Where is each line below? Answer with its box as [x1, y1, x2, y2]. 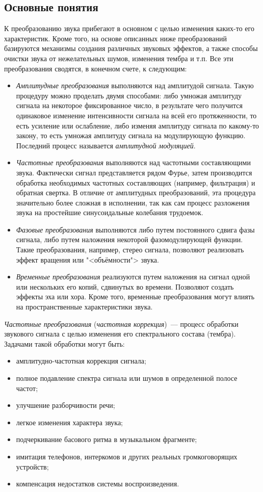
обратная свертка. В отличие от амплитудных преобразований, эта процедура [16, 187, 256, 198]
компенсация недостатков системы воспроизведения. [16, 478, 179, 489]
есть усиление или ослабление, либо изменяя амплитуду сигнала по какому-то [16, 120, 259, 131]
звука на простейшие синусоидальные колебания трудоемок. [16, 207, 203, 218]
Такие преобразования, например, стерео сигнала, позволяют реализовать [16, 244, 244, 255]
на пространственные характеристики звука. [16, 301, 153, 312]
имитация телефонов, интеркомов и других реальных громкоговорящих [16, 451, 238, 461]
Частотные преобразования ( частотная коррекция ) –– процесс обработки [4, 318, 239, 329]
